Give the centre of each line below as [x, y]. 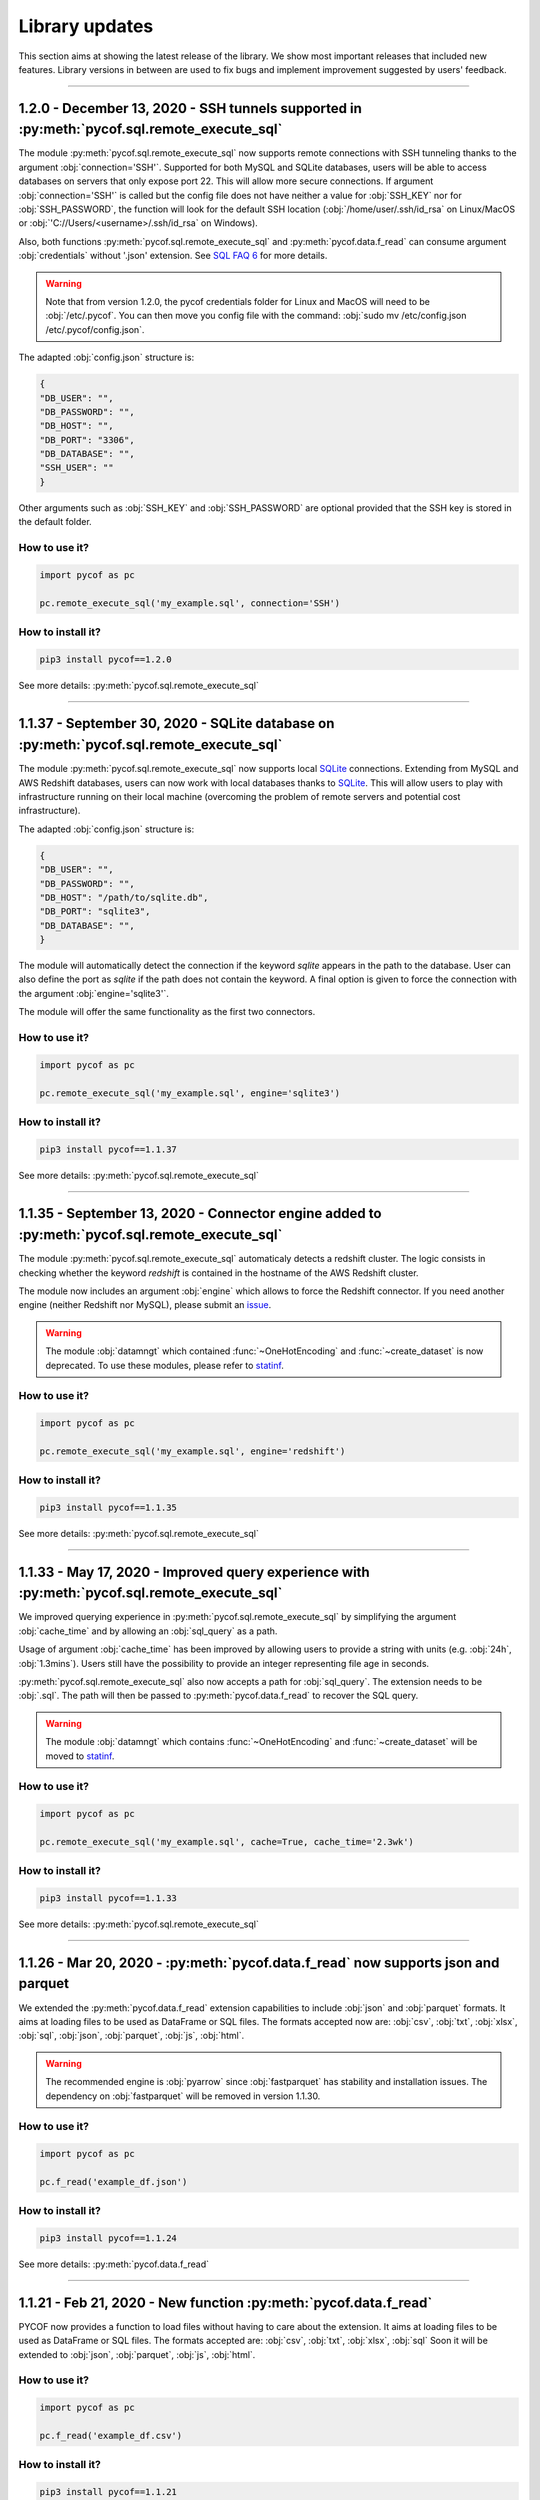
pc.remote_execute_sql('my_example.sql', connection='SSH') [190, 603]
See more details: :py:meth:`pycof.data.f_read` [114, 2264]
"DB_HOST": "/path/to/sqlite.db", [124, 897]
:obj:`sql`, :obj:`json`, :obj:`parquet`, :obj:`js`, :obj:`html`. [131, 2036]
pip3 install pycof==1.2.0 [105, 659]
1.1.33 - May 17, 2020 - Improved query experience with [194, 1571]
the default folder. [55, 522]
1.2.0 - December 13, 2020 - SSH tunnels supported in [190, 108]
